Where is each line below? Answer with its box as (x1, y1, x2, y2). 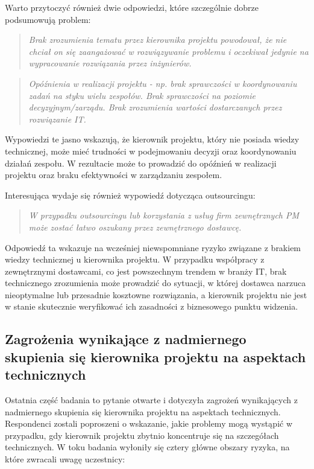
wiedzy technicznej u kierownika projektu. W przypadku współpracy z (5, 253, 265, 266)
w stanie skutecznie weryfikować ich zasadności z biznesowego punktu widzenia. (5, 300, 298, 313)
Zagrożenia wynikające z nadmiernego (5, 330, 246, 348)
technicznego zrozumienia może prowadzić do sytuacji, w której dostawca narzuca (5, 276, 306, 289)
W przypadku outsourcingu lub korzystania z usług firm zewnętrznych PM (28, 209, 300, 222)
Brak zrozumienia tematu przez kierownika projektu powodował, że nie (28, 33, 287, 46)
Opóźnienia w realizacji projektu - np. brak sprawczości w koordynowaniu (28, 77, 297, 89)
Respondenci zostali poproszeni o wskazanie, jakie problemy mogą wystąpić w (5, 417, 293, 430)
